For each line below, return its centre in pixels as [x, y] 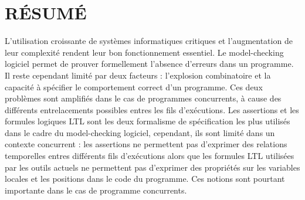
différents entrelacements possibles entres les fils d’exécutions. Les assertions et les [152, 109]
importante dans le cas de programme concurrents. [96, 190]
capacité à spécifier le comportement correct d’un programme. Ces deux [134, 87]
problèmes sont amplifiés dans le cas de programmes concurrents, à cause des [143, 98]
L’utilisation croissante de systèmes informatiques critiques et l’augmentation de [149, 41]
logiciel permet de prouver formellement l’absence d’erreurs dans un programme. [149, 64]
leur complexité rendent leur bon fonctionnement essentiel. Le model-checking [144, 52]
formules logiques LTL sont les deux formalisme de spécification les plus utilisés [148, 121]
